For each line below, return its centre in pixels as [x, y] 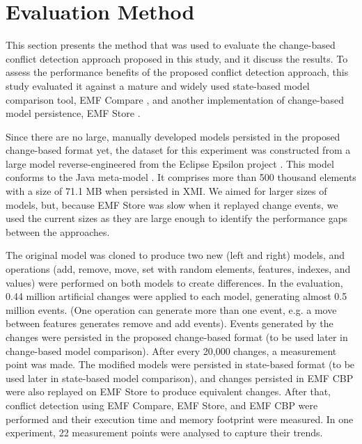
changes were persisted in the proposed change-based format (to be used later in [177, 337]
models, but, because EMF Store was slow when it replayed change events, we [172, 204]
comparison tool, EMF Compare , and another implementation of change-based [175, 99]
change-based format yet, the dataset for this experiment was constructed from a [178, 150]
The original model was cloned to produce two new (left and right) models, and [175, 255]
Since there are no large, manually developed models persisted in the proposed [173, 136]
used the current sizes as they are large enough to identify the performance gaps [176, 218]
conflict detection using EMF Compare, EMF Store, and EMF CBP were [162, 405]
